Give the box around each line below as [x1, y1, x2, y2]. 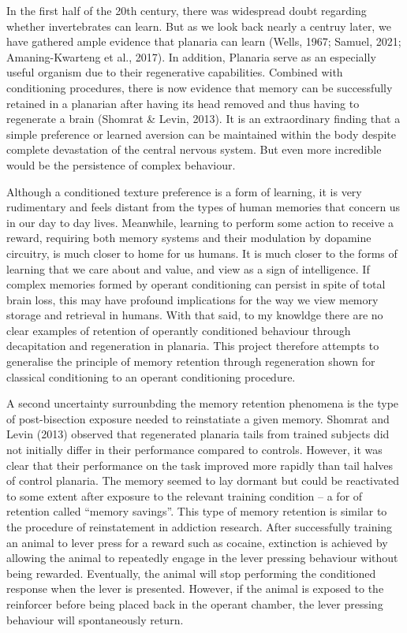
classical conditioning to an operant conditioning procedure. [6, 368, 296, 385]
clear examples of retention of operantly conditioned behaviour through [6, 322, 351, 338]
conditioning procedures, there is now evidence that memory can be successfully [6, 79, 393, 95]
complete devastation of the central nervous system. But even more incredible [6, 141, 382, 158]
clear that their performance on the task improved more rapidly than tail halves [6, 456, 394, 473]
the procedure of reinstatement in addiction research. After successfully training [6, 519, 393, 534]
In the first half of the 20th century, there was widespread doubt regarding [6, 2, 367, 18]
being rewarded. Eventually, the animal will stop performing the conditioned [6, 564, 376, 581]
